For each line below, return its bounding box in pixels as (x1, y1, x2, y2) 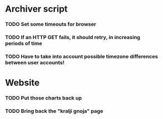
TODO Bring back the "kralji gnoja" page (5, 107, 104, 114)
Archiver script (5, 3, 68, 15)
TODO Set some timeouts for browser (5, 21, 97, 28)
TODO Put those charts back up (5, 95, 82, 101)
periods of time (5, 40, 43, 47)
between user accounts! (5, 59, 65, 66)
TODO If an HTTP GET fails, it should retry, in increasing (5, 34, 140, 41)
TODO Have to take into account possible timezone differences (5, 53, 158, 59)
